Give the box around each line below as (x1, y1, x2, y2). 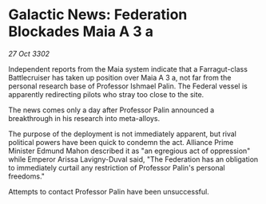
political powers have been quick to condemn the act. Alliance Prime (8, 137, 234, 147)
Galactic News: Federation (8, 6, 188, 24)
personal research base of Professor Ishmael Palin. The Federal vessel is (8, 81, 248, 91)
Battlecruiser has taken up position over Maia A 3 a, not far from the (8, 73, 232, 82)
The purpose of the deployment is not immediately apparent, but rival (8, 129, 237, 139)
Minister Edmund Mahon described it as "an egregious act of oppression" (8, 146, 251, 155)
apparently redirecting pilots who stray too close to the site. (8, 89, 204, 99)
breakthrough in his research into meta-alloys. (8, 113, 161, 123)
